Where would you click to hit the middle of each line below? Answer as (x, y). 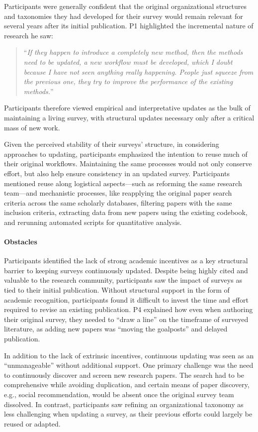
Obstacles (21, 242)
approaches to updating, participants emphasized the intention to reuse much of (126, 154)
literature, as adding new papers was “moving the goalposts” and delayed (116, 329)
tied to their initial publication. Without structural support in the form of (117, 290)
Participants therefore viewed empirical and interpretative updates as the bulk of (127, 108)
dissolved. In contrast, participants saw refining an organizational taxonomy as (124, 404)
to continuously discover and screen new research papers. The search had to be (124, 375)
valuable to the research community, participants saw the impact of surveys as (123, 280)
